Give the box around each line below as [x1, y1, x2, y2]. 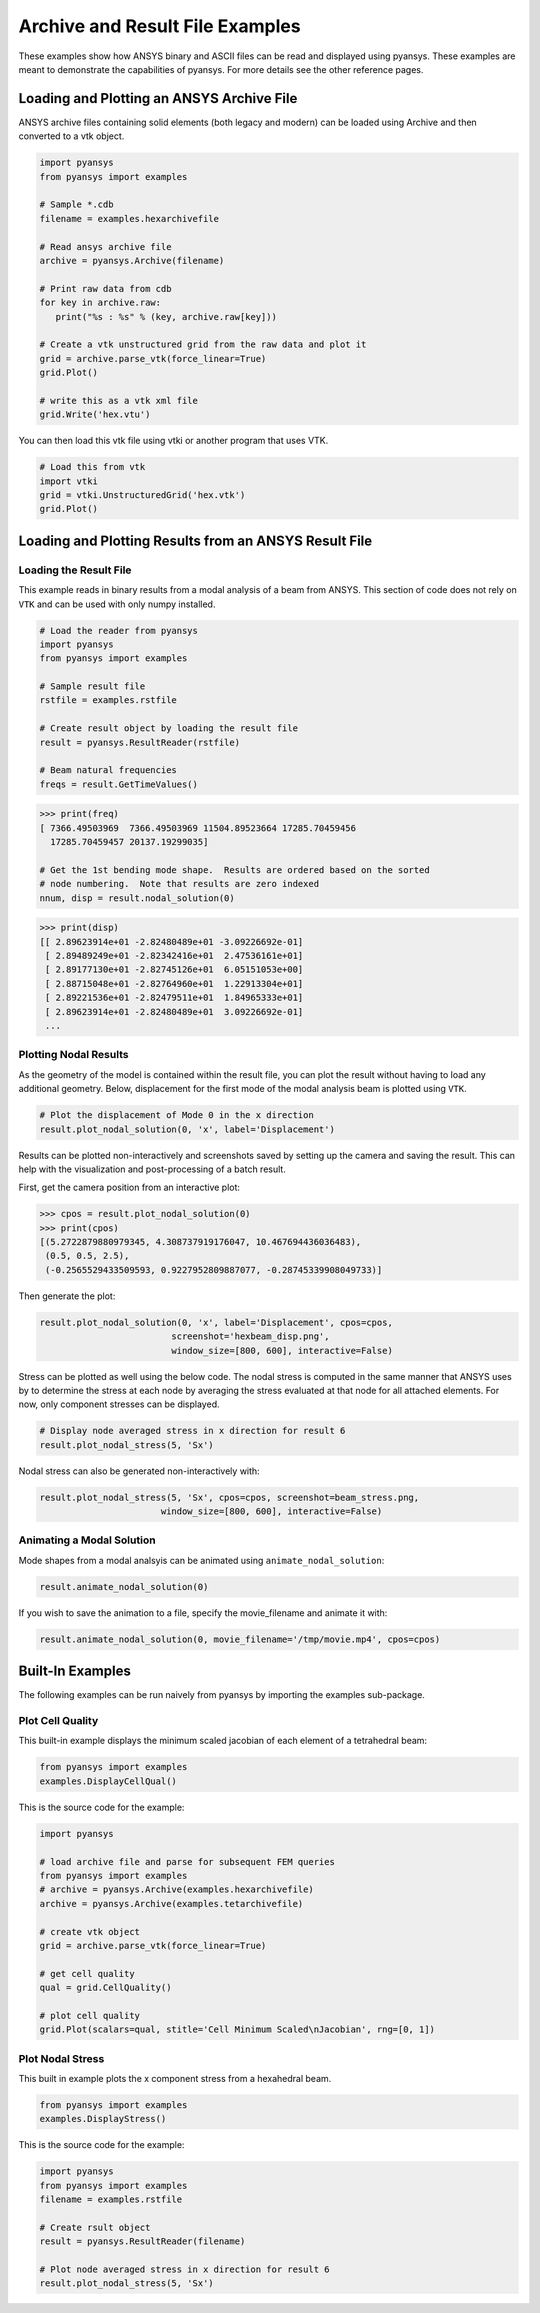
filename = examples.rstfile [39, 2194, 183, 2205]
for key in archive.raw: [39, 297, 162, 309]
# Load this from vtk [39, 461, 146, 473]
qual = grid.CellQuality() [39, 1982, 172, 1994]
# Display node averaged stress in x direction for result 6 [39, 1425, 346, 1437]
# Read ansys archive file [39, 241, 172, 252]
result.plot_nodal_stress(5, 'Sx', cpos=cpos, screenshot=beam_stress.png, [39, 1491, 420, 1503]
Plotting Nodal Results [18, 1048, 129, 1062]
